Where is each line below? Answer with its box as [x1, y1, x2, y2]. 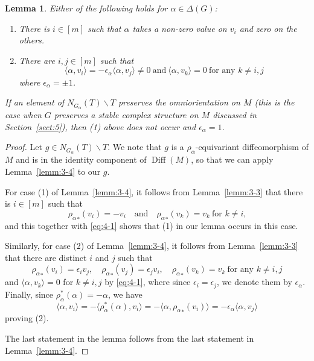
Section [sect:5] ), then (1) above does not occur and [5, 120, 196, 133]
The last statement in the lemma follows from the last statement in [5, 332, 254, 344]
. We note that [107, 140, 162, 153]
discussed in [213, 108, 257, 121]
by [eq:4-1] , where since [104, 275, 191, 288]
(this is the [254, 96, 295, 108]
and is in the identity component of [16, 153, 147, 166]
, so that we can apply [191, 153, 274, 166]
